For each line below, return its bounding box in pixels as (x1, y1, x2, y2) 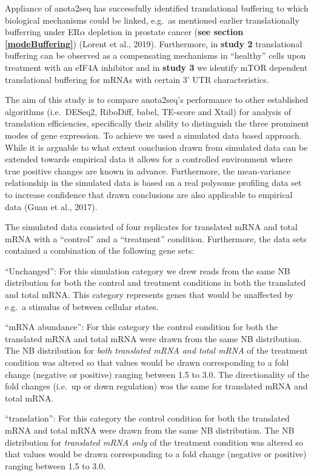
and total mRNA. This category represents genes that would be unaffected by (5, 288, 294, 301)
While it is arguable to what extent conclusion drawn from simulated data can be (5, 140, 308, 153)
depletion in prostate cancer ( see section (88, 25, 244, 38)
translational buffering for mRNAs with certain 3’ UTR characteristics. (5, 73, 269, 85)
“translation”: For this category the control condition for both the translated (5, 412, 290, 425)
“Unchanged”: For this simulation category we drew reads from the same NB (5, 264, 290, 277)
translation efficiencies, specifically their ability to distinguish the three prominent (5, 117, 309, 130)
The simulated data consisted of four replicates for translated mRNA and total (5, 220, 298, 233)
